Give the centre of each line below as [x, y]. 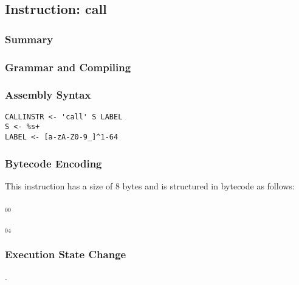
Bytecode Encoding [53, 163]
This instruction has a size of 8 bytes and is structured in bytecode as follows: [150, 185]
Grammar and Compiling [68, 67]
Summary [29, 39]
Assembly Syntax [48, 95]
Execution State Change [66, 254]
